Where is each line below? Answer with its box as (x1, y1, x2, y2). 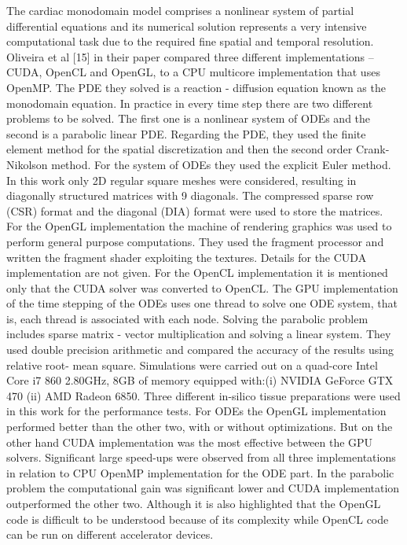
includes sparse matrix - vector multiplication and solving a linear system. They (6, 326, 391, 342)
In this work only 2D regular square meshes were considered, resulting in (6, 171, 357, 188)
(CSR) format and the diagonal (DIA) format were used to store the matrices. (6, 202, 383, 219)
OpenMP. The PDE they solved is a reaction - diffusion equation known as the (6, 79, 386, 95)
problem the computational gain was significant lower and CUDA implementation (6, 480, 400, 496)
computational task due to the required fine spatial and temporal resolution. (6, 33, 374, 50)
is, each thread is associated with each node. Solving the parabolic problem (6, 310, 368, 326)
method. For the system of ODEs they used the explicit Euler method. (51, 156, 391, 172)
